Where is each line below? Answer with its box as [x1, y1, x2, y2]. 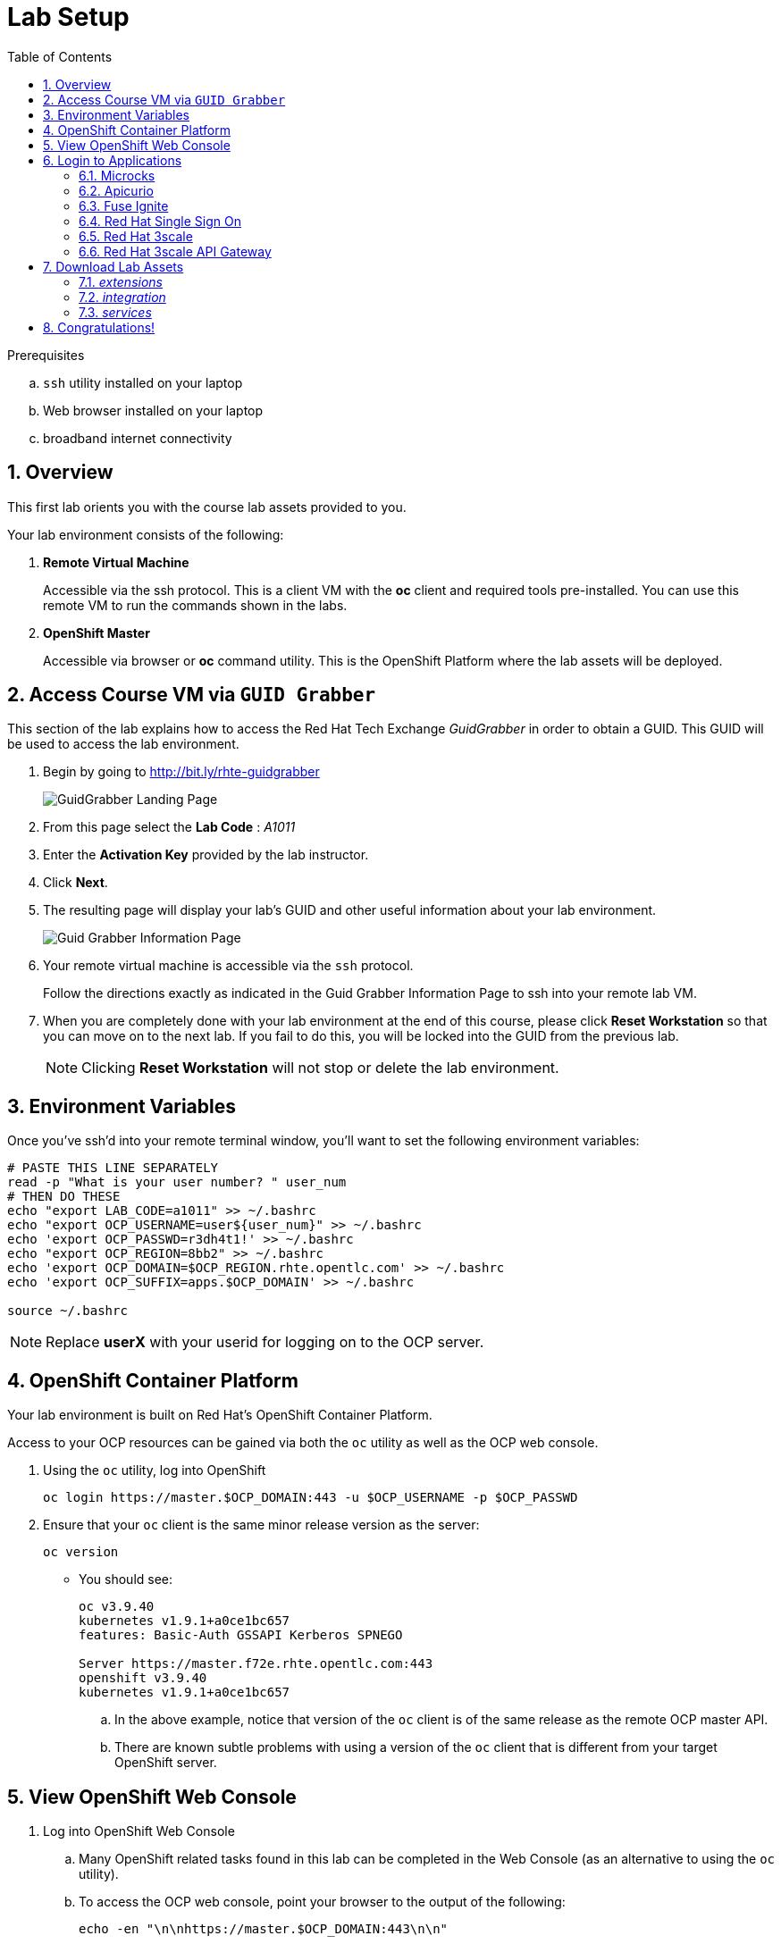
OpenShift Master [43, 624, 150, 641]
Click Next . [43, 875, 108, 891]
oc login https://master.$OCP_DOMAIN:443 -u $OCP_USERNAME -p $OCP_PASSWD [43, 1490, 578, 1505]
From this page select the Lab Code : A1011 [43, 819, 296, 835]
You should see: [79, 1571, 173, 1588]
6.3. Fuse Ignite [79, 197, 169, 214]
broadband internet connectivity [43, 430, 232, 446]
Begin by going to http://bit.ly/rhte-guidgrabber [43, 764, 320, 780]
